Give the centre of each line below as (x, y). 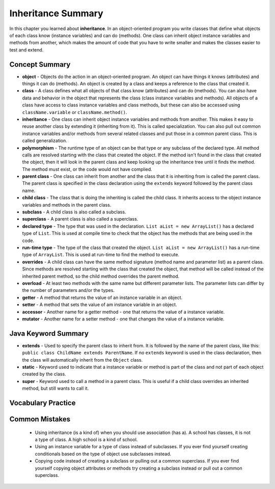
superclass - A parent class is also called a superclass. (80, 219)
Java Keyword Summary (49, 333)
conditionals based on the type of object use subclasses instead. (103, 454)
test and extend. (26, 50)
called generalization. (45, 141)
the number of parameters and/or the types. (68, 290)
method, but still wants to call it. (56, 388)
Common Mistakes (40, 419)
